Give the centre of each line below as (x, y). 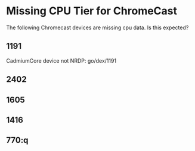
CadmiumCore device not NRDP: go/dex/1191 (61, 60)
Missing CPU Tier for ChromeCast (92, 11)
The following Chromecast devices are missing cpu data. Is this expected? (97, 27)
